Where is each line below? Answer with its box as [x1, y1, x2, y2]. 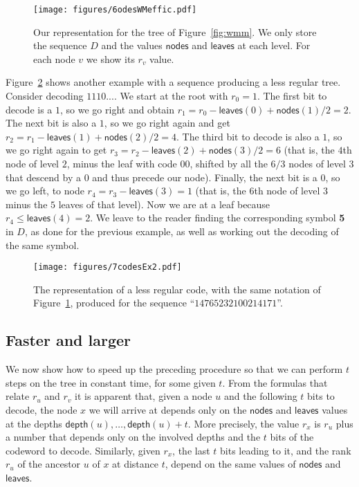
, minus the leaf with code [66, 156, 177, 170]
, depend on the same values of [165, 457, 296, 471]
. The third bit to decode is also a [176, 129, 320, 143]
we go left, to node [6, 183, 84, 198]
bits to [307, 389, 335, 403]
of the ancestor [17, 457, 81, 471]
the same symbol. [6, 237, 80, 252]
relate [6, 389, 30, 403]
